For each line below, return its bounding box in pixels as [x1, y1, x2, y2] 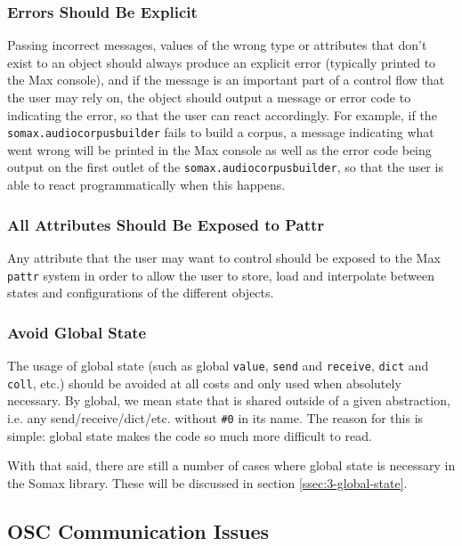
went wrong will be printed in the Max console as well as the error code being [7, 140, 432, 159]
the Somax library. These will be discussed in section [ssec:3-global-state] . [7, 473, 408, 492]
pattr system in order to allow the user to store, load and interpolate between [7, 265, 434, 284]
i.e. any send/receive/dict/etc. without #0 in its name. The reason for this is [7, 408, 424, 427]
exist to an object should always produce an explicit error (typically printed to [7, 53, 436, 71]
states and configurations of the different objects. [7, 283, 274, 302]
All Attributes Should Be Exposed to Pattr [7, 213, 325, 235]
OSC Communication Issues [7, 517, 270, 544]
